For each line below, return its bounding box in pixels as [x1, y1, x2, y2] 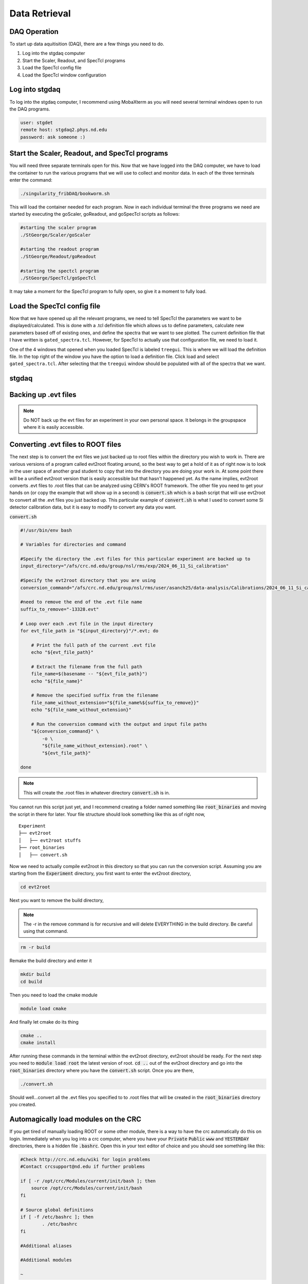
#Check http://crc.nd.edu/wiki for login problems [20, 1156, 151, 1162]
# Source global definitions [20, 1207, 94, 1213]
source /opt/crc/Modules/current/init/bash [31, 1185, 142, 1191]
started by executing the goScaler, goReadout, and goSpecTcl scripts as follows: [9, 211, 180, 217]
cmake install [20, 1040, 56, 1046]
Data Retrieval [9, 8, 71, 19]
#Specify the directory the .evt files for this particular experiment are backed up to [20, 556, 251, 562]
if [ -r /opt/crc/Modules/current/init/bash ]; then [20, 1178, 156, 1184]
